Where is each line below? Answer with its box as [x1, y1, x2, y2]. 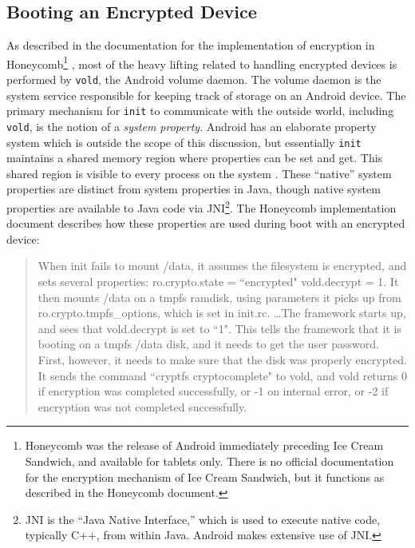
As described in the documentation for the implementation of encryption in [6, 37, 375, 54]
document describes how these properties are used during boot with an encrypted [6, 215, 405, 232]
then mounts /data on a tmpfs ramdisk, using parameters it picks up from [38, 288, 401, 305]
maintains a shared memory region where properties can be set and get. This [6, 149, 383, 166]
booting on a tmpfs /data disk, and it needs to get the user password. [38, 336, 379, 352]
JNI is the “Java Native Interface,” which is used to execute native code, [25, 510, 381, 527]
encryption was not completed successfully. [38, 398, 247, 415]
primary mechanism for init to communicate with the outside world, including [6, 102, 394, 119]
